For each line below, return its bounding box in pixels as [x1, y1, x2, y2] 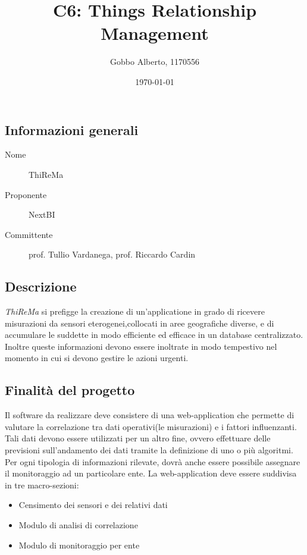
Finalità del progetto [5, 381, 135, 399]
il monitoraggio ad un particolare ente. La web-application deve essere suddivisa [5, 467, 297, 479]
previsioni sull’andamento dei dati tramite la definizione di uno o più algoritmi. [5, 444, 293, 456]
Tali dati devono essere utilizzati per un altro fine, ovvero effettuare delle [5, 432, 271, 444]
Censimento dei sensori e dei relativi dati [18, 498, 168, 511]
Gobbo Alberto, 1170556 [110, 55, 199, 68]
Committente [5, 228, 53, 240]
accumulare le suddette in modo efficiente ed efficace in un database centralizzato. [5, 328, 303, 341]
